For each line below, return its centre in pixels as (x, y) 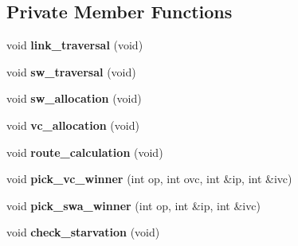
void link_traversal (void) (75, 45)
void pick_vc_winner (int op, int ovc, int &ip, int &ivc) (149, 179)
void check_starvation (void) (83, 232)
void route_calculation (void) (85, 152)
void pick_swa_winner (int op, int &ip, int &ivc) (133, 205)
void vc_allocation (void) (73, 125)
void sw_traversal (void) (71, 71)
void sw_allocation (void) (74, 98)
